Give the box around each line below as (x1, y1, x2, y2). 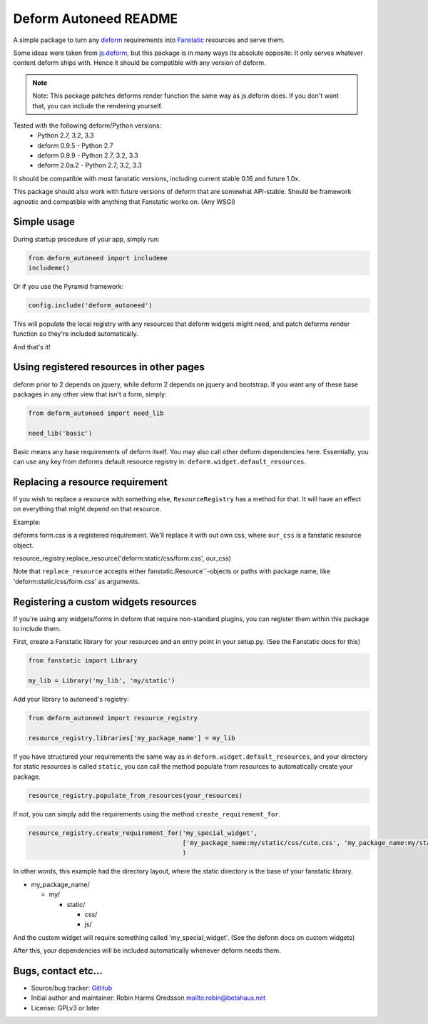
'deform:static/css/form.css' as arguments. (13, 577, 141, 585)
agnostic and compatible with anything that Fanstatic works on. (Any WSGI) (13, 197, 235, 206)
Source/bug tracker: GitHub (31, 984, 113, 993)
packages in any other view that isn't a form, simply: (13, 389, 167, 399)
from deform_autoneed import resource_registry (28, 714, 198, 722)
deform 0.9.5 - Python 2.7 (37, 141, 113, 150)
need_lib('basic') (28, 429, 93, 437)
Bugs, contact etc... (13, 965, 103, 977)
